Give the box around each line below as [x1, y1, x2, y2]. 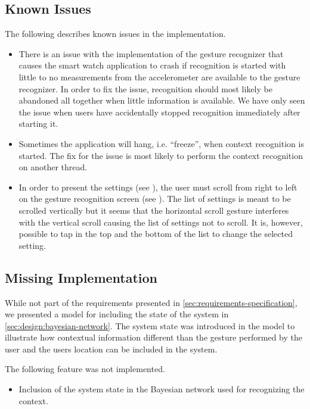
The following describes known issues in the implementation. [5, 27, 226, 40]
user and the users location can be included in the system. [5, 342, 218, 355]
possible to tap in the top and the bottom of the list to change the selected [18, 227, 293, 240]
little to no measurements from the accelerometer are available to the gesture [18, 70, 300, 83]
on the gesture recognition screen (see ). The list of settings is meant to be [18, 192, 291, 205]
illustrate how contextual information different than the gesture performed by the [5, 331, 302, 344]
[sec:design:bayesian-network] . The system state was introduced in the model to [5, 319, 295, 332]
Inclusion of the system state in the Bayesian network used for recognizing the [18, 383, 305, 395]
